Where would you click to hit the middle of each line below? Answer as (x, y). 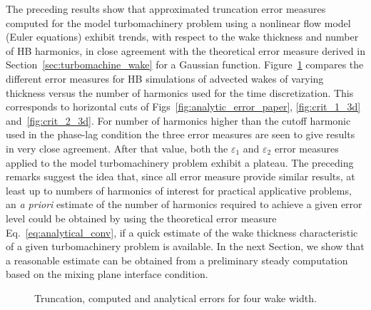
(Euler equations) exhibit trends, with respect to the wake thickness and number (182, 37)
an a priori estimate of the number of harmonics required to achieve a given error (184, 204)
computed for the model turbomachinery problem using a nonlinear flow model (178, 22)
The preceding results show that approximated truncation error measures (166, 9)
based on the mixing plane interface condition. (107, 274)
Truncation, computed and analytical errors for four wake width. (176, 298)
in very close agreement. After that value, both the (117, 148)
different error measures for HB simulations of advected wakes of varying (165, 78)
